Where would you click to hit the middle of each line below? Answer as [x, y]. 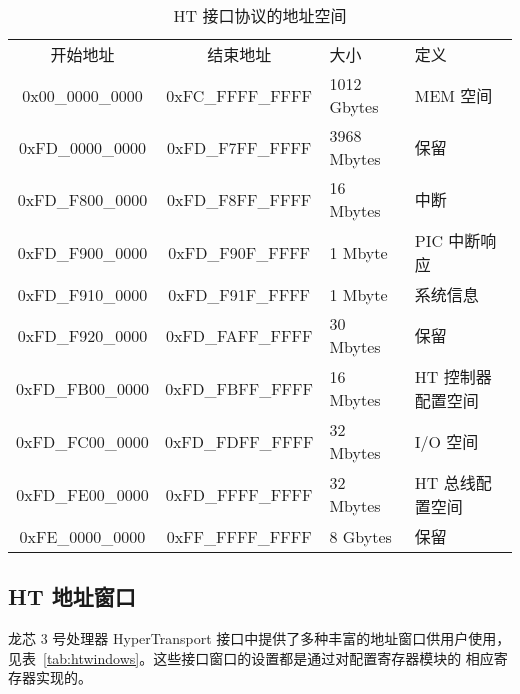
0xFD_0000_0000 [82, 147]
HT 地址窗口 [72, 596]
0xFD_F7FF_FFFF [239, 147]
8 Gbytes [360, 536]
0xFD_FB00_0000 [82, 388]
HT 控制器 [453, 376]
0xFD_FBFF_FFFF [239, 388]
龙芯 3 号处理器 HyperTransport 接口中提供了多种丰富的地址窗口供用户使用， [259, 638]
